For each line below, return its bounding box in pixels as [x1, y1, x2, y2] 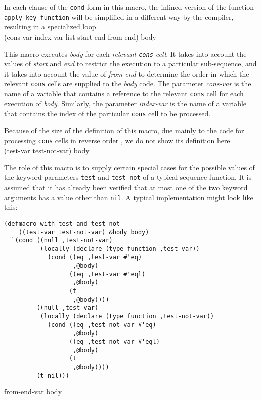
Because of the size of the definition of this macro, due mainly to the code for [4, 125, 244, 135]
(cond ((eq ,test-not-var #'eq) [47, 321, 156, 329]
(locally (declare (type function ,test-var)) [40, 245, 200, 252]
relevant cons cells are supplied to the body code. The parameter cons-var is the [4, 78, 251, 89]
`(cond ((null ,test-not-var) [11, 237, 113, 244]
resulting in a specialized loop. [4, 21, 98, 32]
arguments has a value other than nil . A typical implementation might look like [4, 192, 253, 202]
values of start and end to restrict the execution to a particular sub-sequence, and [4, 58, 257, 69]
